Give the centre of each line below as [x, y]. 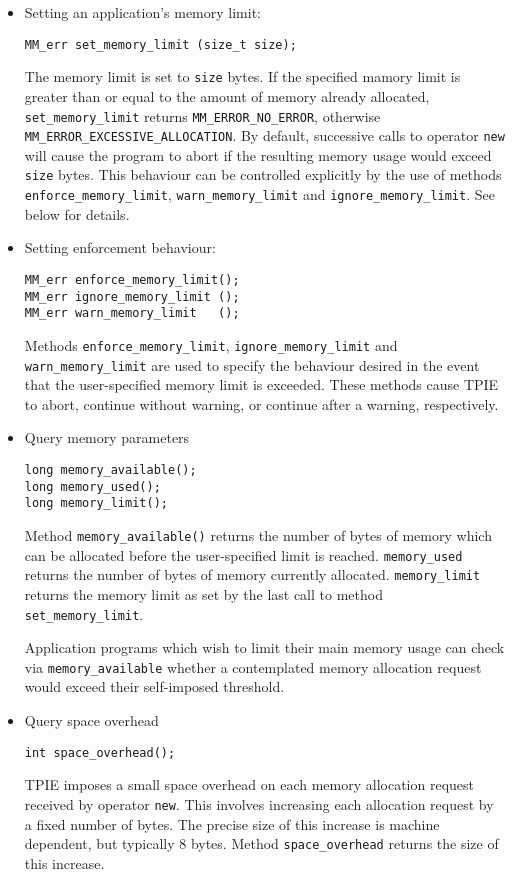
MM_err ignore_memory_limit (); [132, 296]
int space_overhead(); [100, 752]
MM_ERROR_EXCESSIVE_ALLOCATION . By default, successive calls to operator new [264, 135]
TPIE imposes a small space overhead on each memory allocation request [249, 784]
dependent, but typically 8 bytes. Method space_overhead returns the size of [261, 843]
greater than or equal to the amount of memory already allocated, [227, 95]
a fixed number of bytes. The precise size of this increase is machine [232, 823]
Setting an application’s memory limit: [142, 12]
